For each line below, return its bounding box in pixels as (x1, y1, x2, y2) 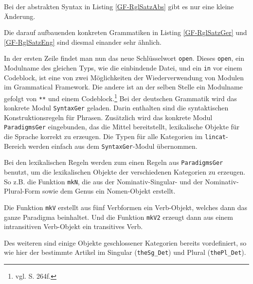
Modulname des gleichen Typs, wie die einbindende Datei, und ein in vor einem (4, 63, 242, 73)
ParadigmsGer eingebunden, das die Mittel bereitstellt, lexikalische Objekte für (4, 122, 240, 132)
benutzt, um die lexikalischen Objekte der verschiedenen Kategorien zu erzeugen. (4, 167, 246, 177)
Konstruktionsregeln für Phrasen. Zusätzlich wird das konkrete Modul (4, 112, 213, 122)
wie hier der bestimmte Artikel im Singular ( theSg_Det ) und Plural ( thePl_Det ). (4, 247, 246, 257)
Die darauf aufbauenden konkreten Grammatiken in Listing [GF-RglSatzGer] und (4, 27, 247, 37)
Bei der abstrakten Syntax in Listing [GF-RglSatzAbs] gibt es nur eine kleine (4, 1, 234, 11)
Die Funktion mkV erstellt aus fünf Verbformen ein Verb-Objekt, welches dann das (4, 202, 247, 212)
